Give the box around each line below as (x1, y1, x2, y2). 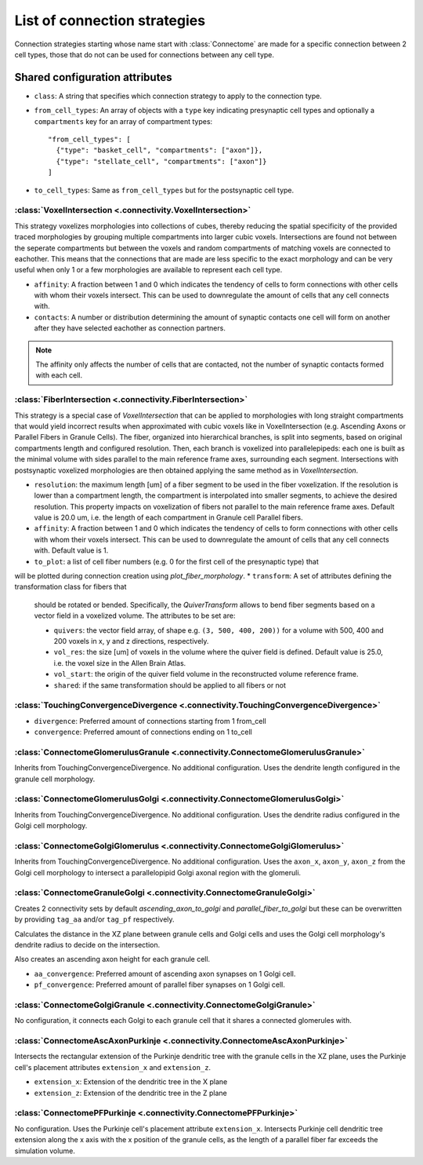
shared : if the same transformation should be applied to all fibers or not (53, 680, 286, 690)
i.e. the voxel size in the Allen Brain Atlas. (53, 658, 186, 667)
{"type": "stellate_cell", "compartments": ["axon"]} (56, 157, 267, 166)
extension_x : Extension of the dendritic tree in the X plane (34, 1077, 228, 1086)
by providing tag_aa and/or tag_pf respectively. (14, 915, 175, 924)
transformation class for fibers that (14, 582, 127, 592)
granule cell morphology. (14, 774, 96, 783)
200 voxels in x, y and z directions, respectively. (53, 636, 209, 645)
